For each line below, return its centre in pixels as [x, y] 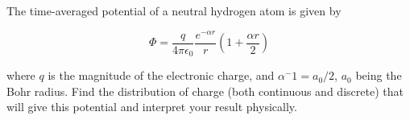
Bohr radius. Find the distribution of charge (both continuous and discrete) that [205, 91]
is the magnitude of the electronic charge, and [161, 75]
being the [379, 75]
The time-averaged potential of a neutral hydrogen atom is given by [174, 10]
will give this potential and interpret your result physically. [152, 107]
